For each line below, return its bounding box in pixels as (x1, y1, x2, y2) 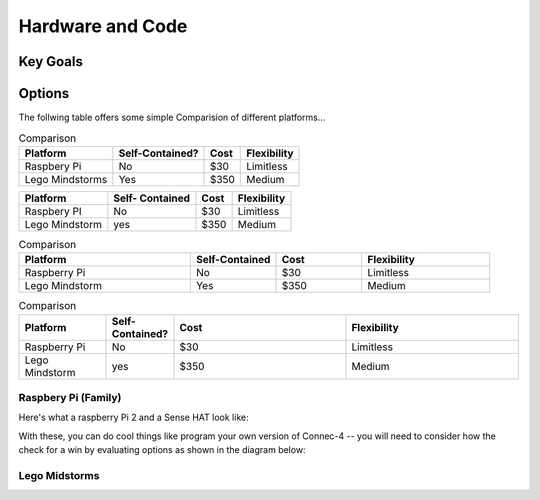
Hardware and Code (18, 15, 188, 37)
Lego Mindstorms (24, 172, 108, 186)
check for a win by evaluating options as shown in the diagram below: (18, 444, 306, 456)
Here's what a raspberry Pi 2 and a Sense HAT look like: (18, 411, 249, 424)
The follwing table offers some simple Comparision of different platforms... (18, 111, 326, 124)
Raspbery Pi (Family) (18, 390, 122, 404)
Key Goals (18, 53, 84, 70)
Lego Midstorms (18, 468, 100, 482)
